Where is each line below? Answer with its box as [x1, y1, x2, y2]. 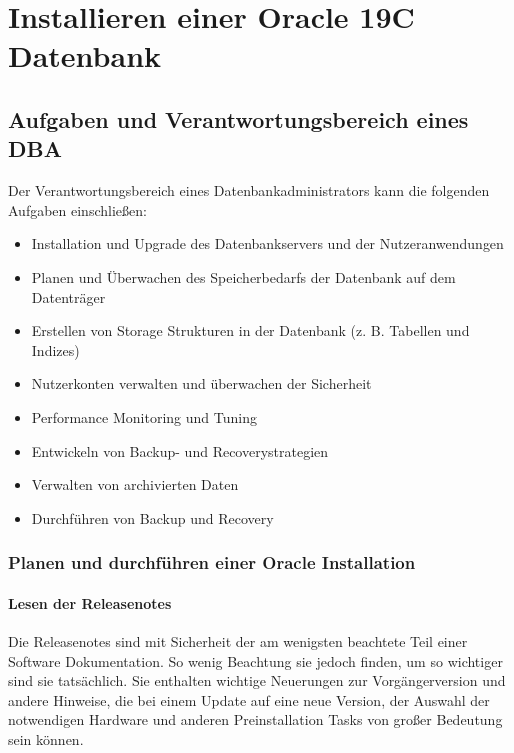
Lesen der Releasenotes [8, 592, 172, 613]
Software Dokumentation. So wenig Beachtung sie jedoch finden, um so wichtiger [8, 650, 503, 671]
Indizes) [31, 339, 80, 360]
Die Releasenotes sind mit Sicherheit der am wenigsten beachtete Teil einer [8, 630, 468, 651]
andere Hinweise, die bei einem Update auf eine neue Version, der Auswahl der [8, 689, 490, 710]
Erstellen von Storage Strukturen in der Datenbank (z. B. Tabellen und [31, 320, 470, 341]
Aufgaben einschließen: [8, 199, 147, 220]
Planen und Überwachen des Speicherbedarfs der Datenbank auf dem [31, 266, 456, 287]
